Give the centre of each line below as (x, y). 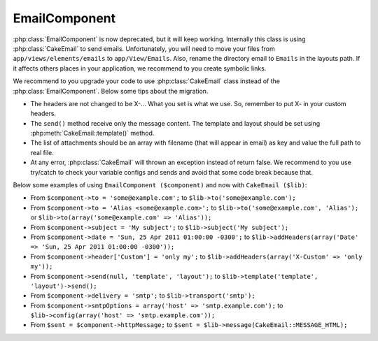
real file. (42, 152)
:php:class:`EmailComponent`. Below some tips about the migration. (111, 91)
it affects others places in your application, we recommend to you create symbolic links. (140, 68)
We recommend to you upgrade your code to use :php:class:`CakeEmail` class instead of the (146, 81)
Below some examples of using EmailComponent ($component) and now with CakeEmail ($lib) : (160, 185)
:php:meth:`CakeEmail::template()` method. (92, 133)
